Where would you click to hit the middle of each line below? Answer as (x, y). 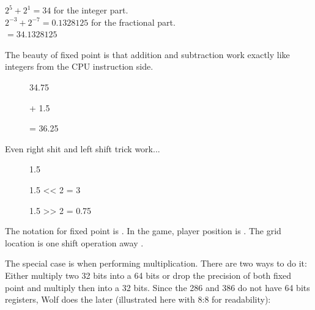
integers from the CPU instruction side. (79, 66)
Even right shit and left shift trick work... (83, 148)
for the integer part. (91, 10)
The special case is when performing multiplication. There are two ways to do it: (156, 263)
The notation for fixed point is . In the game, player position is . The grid (143, 231)
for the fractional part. (133, 22)
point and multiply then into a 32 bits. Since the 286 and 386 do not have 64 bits (157, 287)
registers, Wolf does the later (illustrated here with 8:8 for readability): (138, 299)
